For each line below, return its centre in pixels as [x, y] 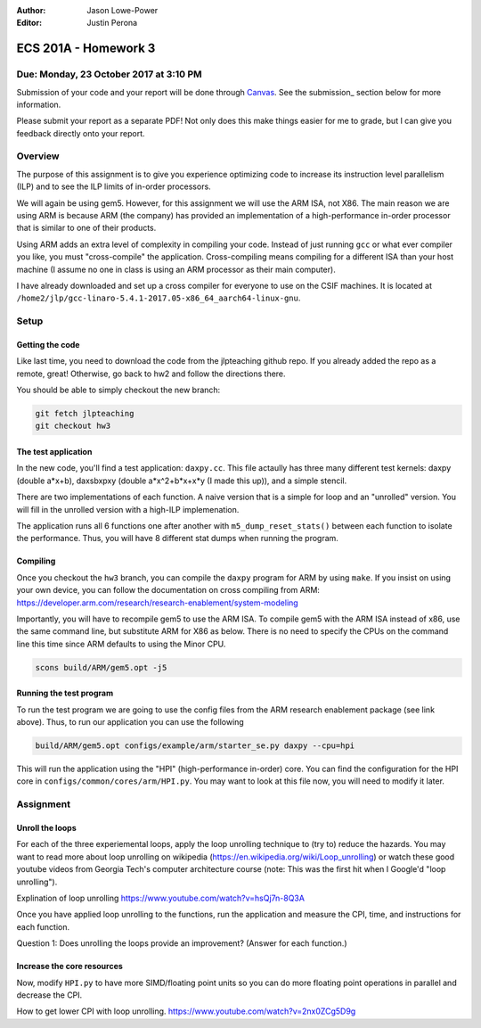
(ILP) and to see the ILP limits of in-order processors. [114, 186]
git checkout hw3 [73, 426]
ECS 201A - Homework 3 [86, 49]
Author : [31, 10]
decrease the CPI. [49, 995]
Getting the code [48, 344]
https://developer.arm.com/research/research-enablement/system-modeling [157, 603]
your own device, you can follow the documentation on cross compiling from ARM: [168, 590]
